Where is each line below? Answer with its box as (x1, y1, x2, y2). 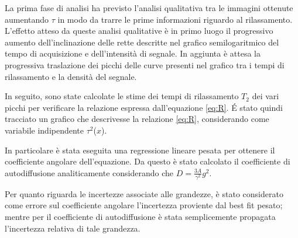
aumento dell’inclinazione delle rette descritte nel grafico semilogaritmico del (5, 36, 279, 48)
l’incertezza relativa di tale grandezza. (5, 222, 141, 234)
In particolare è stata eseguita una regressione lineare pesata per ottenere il (5, 143, 275, 156)
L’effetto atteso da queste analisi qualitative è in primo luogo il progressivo (5, 24, 273, 37)
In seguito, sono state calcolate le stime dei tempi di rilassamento (5, 90, 239, 102)
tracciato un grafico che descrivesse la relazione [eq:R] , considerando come (5, 113, 269, 125)
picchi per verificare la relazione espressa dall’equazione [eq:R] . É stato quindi (5, 101, 283, 113)
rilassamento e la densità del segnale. (5, 70, 137, 82)
